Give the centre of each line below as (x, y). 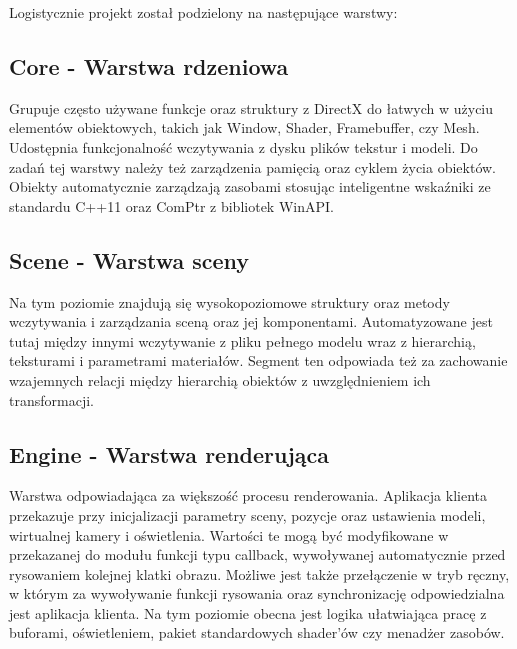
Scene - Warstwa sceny (129, 259)
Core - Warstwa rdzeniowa (149, 65)
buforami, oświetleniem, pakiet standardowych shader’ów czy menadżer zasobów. (257, 632)
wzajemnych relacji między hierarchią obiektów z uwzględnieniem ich (220, 379)
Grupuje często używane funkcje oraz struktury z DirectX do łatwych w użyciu (251, 107)
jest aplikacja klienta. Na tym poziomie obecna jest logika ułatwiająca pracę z (248, 612)
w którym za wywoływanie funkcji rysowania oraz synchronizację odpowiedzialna (257, 593)
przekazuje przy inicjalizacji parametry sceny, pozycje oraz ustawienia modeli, (247, 514)
